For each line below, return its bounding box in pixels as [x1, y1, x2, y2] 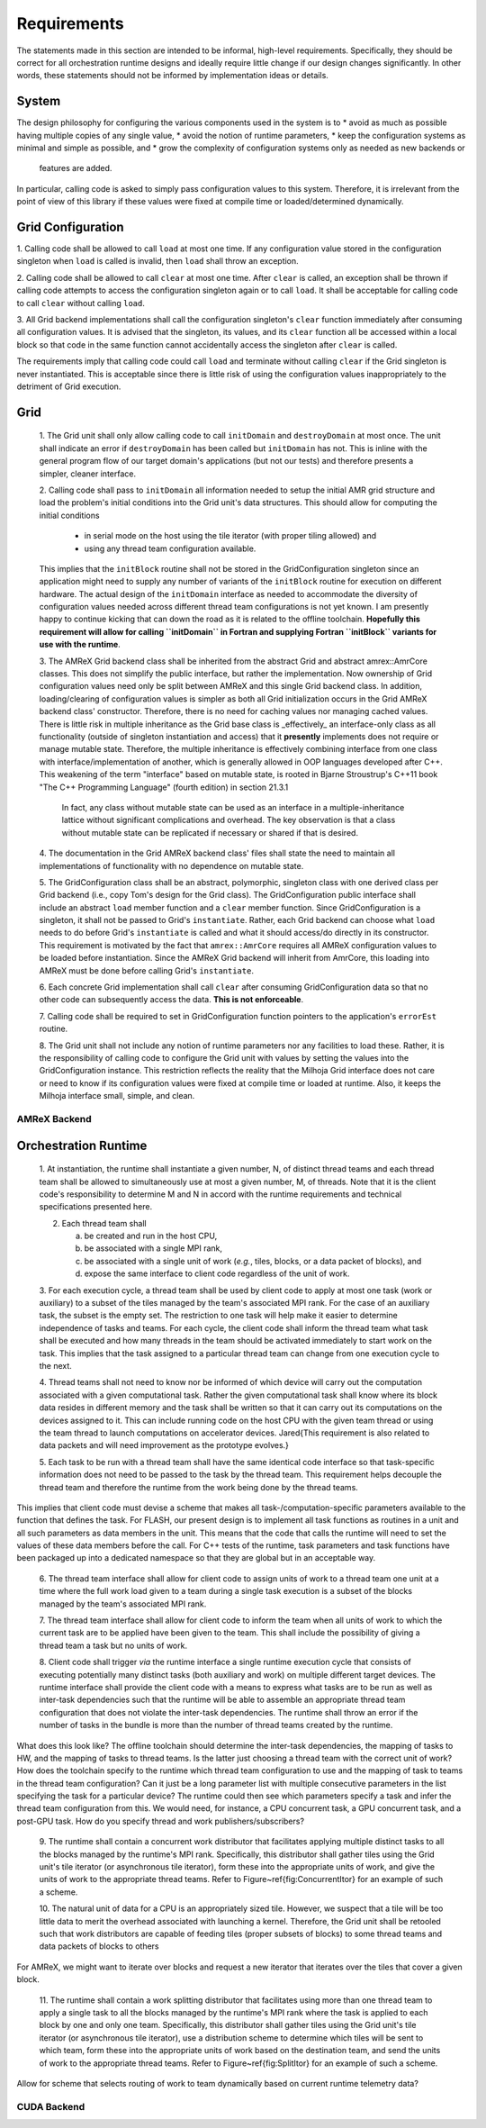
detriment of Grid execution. [16, 381, 121, 392]
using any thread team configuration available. [84, 543, 256, 554]
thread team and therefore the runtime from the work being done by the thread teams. [39, 1481, 359, 1492]
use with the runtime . [39, 639, 121, 650]
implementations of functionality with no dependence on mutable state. [39, 860, 304, 871]
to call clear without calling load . [16, 297, 146, 308]
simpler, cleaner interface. [39, 468, 137, 479]
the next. [39, 1360, 72, 1371]
